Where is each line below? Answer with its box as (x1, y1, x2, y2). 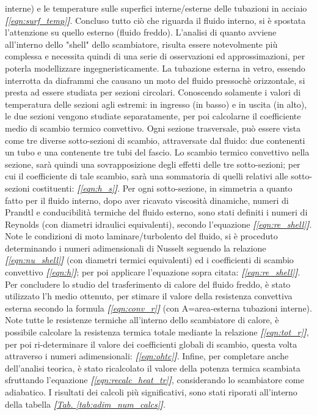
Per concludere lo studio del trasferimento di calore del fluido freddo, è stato (5, 277, 291, 290)
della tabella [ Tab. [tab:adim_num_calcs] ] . (5, 397, 166, 410)
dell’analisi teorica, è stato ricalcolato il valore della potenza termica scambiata (5, 361, 301, 374)
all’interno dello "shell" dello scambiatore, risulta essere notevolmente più (5, 37, 278, 50)
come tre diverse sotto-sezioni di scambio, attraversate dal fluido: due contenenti (5, 133, 305, 146)
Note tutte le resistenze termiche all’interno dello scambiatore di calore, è (5, 313, 279, 326)
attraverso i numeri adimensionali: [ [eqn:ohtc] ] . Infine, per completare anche (5, 350, 289, 362)
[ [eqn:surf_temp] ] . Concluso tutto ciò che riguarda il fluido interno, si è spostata (5, 13, 306, 26)
